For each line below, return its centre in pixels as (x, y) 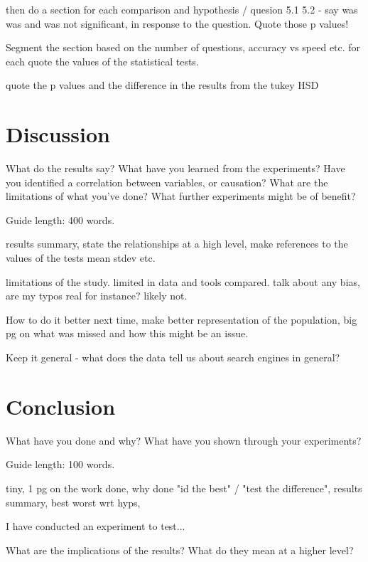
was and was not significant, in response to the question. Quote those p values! (177, 23)
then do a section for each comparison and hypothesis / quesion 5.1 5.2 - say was (182, 9)
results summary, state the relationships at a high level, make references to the (177, 244)
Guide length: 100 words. (60, 464)
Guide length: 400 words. (60, 219)
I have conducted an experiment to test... (96, 526)
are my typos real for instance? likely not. (97, 296)
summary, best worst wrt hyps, (73, 502)
